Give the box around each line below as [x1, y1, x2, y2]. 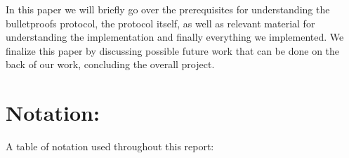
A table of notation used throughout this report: [6, 139, 214, 154]
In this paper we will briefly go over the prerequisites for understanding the [6, 2, 330, 16]
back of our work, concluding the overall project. [6, 57, 215, 72]
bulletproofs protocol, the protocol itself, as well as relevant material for [6, 15, 315, 30]
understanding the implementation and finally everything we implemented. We [6, 29, 344, 44]
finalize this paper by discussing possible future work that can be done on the [6, 43, 340, 58]
